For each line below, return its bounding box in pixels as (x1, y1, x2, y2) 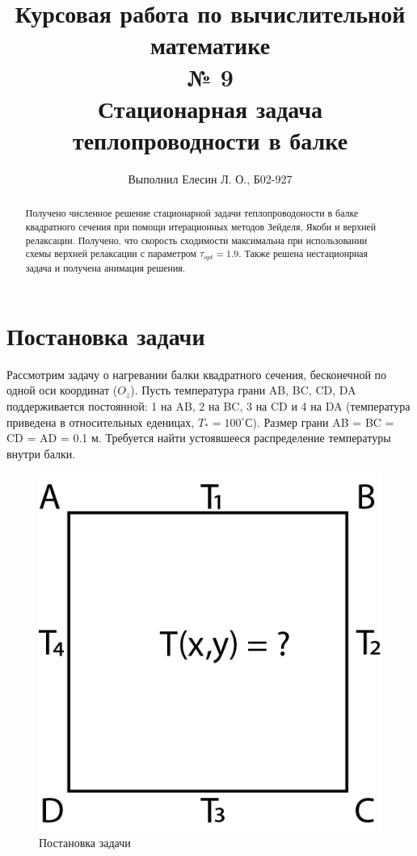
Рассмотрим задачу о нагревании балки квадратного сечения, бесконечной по (6, 365, 387, 382)
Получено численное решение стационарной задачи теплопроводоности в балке (25, 206, 359, 220)
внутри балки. (6, 445, 76, 462)
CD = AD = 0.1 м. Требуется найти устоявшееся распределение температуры (6, 429, 391, 446)
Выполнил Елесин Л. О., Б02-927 (128, 170, 293, 187)
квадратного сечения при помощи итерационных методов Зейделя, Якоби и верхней (25, 219, 377, 233)
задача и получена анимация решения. (25, 261, 186, 275)
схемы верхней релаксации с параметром (25, 247, 197, 260)
